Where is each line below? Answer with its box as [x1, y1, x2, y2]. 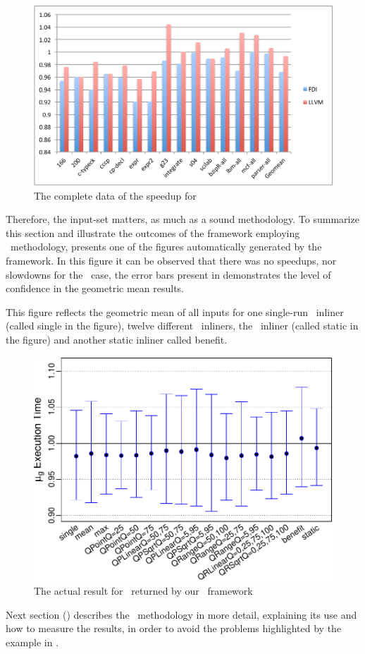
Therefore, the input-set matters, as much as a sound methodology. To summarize [6, 212, 359, 226]
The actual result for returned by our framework [34, 583, 253, 598]
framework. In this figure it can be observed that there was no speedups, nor [6, 253, 337, 267]
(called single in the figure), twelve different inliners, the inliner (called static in [6, 318, 359, 333]
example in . [6, 634, 59, 649]
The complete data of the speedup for [34, 188, 197, 202]
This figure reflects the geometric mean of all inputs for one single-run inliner [6, 304, 344, 319]
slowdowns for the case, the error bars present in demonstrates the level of [6, 267, 331, 281]
